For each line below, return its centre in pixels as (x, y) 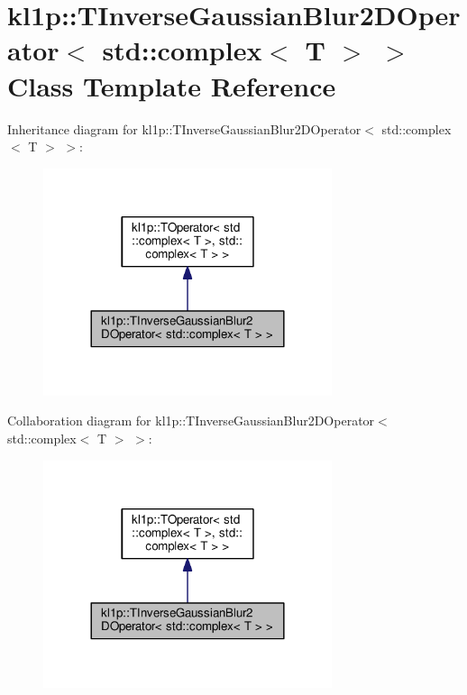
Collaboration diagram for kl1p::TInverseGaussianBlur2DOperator (191, 421)
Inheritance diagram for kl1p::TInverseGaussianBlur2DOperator (184, 128)
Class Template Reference (172, 85)
